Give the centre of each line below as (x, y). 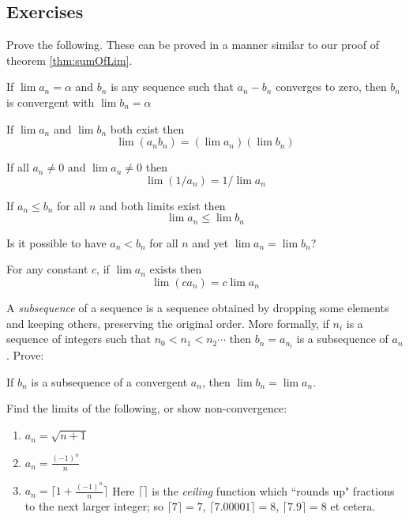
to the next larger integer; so (94, 506)
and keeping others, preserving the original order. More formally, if (168, 323)
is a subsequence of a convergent (109, 381)
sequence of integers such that (79, 339)
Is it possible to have (56, 242)
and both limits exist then (163, 205)
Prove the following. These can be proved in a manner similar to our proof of (193, 45)
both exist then (147, 128)
